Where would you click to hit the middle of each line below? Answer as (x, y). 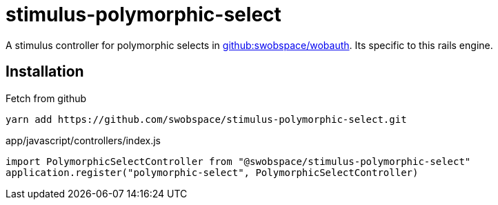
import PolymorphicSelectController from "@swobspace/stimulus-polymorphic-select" (238, 161)
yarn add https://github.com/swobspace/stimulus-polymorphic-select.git (206, 119)
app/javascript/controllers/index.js (83, 140)
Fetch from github (46, 98)
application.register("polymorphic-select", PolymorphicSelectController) (212, 172)
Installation (45, 72)
